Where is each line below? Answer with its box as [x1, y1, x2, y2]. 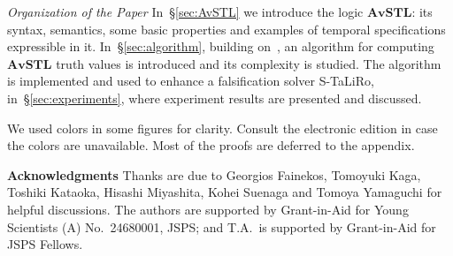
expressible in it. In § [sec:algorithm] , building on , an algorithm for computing [7, 37, 434, 56]
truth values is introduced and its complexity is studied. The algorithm [56, 54, 441, 72]
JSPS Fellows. [7, 235, 83, 253]
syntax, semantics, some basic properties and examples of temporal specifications [7, 19, 446, 38]
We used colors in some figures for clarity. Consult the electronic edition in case [7, 118, 438, 137]
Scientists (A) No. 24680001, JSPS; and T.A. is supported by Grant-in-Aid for [7, 217, 436, 236]
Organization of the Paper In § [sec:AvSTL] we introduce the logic [7, 3, 364, 20]
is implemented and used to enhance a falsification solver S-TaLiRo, [7, 72, 374, 90]
